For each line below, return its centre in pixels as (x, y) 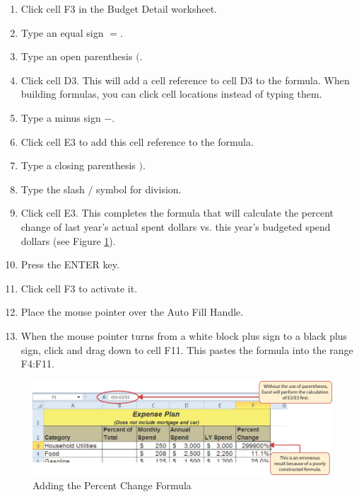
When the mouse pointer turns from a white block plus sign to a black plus (184, 335)
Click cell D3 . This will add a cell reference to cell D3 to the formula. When (185, 80)
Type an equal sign (62, 32)
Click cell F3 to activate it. (79, 288)
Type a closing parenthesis (78, 165)
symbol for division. (139, 189)
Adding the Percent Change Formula (112, 485)
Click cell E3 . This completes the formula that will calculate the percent (177, 213)
